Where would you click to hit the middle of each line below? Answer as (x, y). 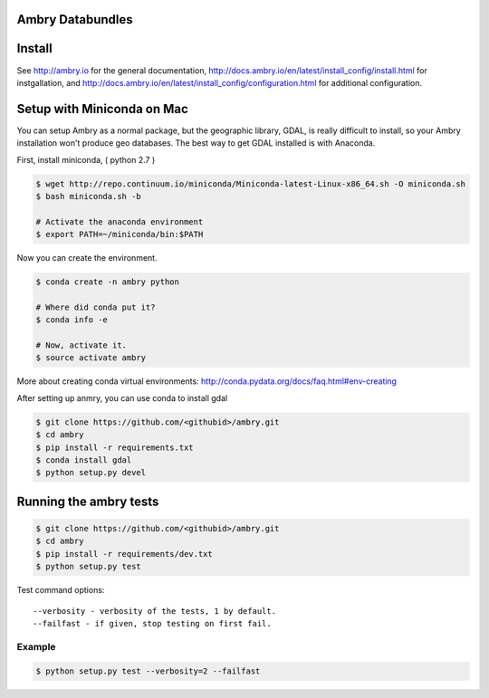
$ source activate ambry (91, 358)
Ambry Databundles (75, 19)
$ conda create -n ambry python (108, 282)
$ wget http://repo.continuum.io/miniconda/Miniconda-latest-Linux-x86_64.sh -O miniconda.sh (251, 184)
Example (36, 646)
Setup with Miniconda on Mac (103, 109)
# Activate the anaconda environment (120, 221)
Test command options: (61, 590)
